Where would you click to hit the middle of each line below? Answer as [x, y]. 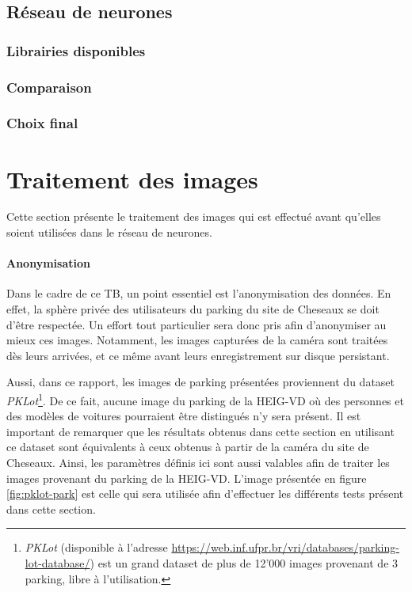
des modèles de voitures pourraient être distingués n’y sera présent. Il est [184, 416]
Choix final [42, 123]
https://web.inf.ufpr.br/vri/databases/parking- [285, 547]
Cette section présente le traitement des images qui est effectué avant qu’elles [194, 216]
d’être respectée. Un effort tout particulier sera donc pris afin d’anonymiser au [196, 324]
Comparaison [49, 87]
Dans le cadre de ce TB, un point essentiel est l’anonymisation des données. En [199, 293]
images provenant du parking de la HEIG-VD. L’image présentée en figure [187, 478]
